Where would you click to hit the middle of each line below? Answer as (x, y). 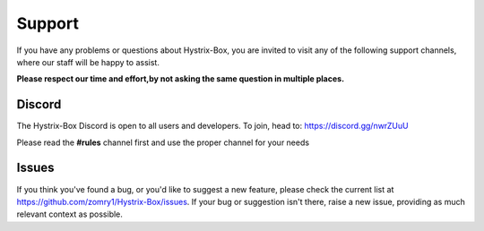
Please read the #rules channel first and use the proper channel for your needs (163, 142)
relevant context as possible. (69, 214)
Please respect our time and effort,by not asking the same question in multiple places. (181, 79)
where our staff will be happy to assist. (88, 62)
